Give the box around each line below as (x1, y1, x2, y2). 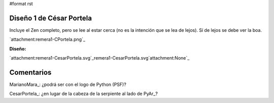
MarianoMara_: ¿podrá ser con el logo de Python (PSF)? (9, 81, 126, 87)
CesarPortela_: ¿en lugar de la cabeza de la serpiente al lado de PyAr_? (9, 91, 158, 97)
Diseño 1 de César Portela (9, 14, 92, 22)
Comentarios (9, 68, 52, 77)
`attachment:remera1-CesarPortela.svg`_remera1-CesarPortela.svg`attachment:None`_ (9, 55, 190, 61)
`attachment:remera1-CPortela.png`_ (9, 36, 86, 42)
